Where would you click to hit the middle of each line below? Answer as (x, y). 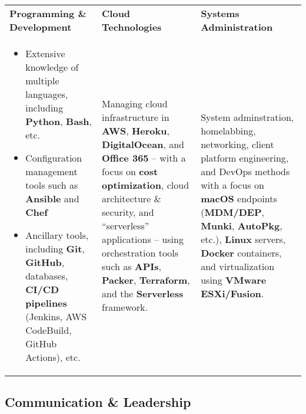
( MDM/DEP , (232, 212)
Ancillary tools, (57, 235)
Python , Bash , (59, 121)
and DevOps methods (245, 171)
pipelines (46, 303)
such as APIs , (132, 266)
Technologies (132, 27)
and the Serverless (143, 293)
